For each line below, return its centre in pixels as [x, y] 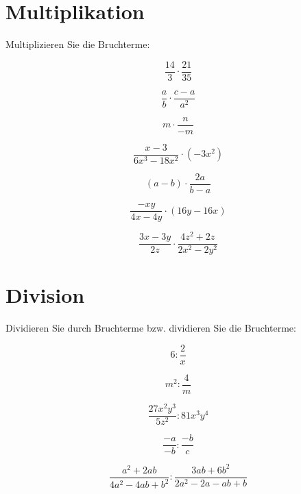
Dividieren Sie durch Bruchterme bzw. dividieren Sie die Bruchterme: [151, 328]
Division [45, 295]
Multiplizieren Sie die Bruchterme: [78, 44]
